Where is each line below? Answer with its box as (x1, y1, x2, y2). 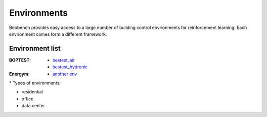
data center (21, 103, 45, 109)
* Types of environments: (9, 80, 61, 86)
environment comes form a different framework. (9, 31, 107, 37)
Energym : (9, 71, 30, 77)
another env (52, 71, 77, 77)
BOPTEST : (9, 57, 31, 63)
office (21, 96, 34, 102)
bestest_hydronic (52, 64, 88, 70)
